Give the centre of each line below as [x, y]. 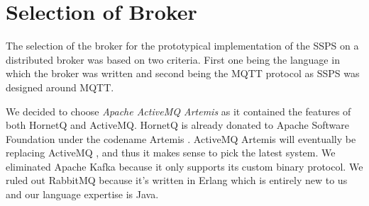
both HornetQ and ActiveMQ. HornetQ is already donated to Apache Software [178, 125]
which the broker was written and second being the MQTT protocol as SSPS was [183, 73]
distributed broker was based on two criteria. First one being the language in [173, 59]
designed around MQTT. [60, 87]
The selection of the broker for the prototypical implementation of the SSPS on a [182, 46]
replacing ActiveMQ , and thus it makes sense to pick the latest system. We [171, 153]
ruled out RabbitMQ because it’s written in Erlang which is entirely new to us [177, 180]
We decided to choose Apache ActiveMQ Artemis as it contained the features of [178, 111]
